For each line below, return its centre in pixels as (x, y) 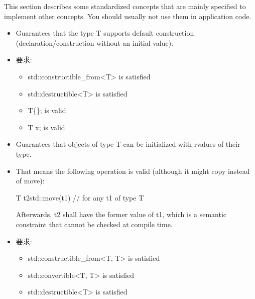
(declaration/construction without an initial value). (95, 42)
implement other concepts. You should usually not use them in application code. (128, 16)
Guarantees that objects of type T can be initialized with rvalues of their (128, 144)
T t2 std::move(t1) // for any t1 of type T (80, 197)
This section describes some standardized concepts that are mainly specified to (125, 6)
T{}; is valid (47, 110)
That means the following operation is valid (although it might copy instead (133, 171)
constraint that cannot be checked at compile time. (94, 224)
